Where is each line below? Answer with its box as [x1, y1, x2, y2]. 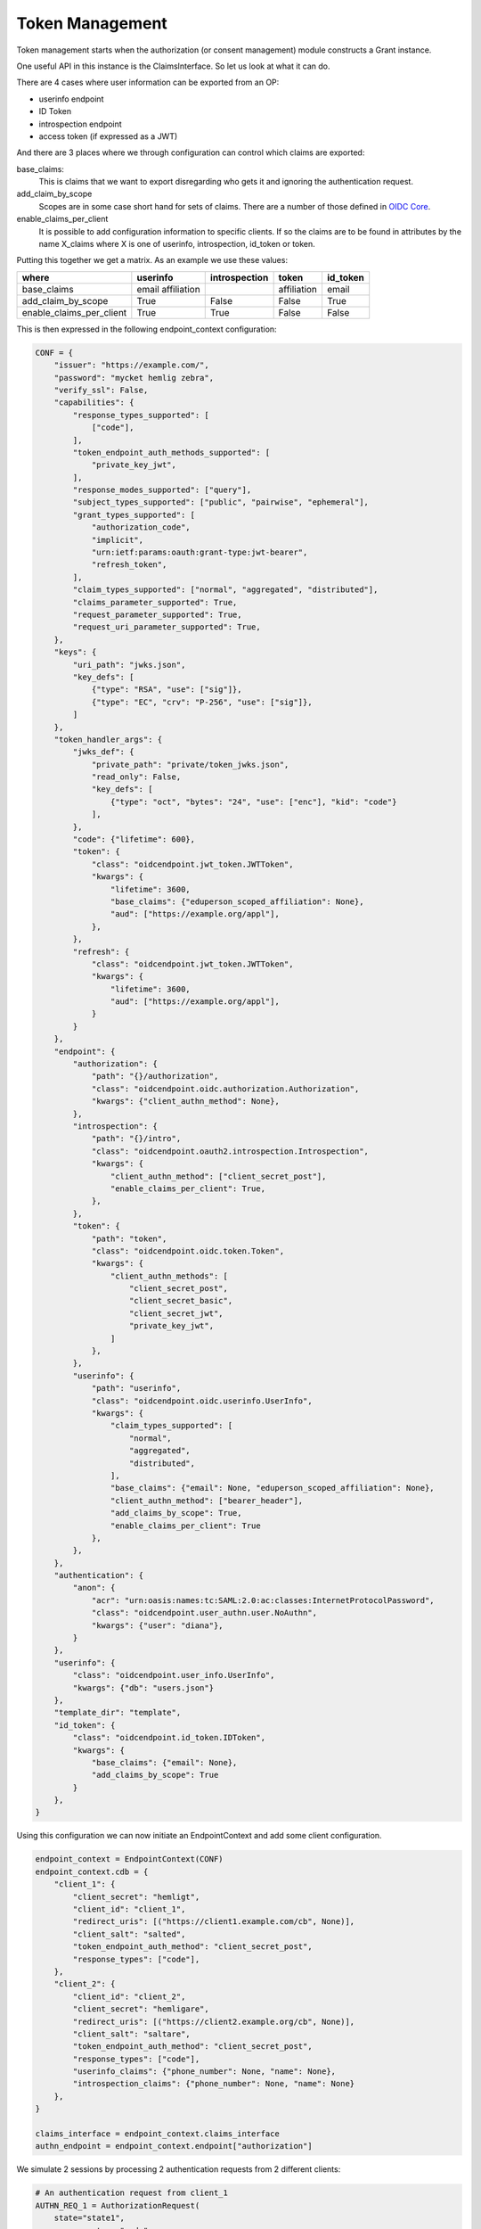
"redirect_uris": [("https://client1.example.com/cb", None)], [72, 1917, 355, 1927]
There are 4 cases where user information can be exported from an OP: [16, 77, 280, 88]
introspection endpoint [38, 119, 122, 129]
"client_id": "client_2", [72, 1991, 186, 2002]
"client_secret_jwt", [129, 1308, 224, 1319]
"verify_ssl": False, [53, 384, 149, 395]
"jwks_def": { [72, 747, 135, 757]
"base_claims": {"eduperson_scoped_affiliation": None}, [110, 896, 364, 907]
